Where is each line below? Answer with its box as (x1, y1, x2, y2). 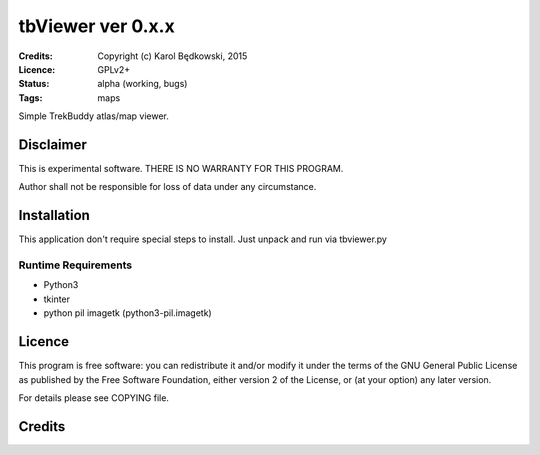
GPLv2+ (97, 63, 131, 75)
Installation (18, 207, 90, 224)
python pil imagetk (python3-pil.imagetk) (43, 307, 212, 319)
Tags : (18, 91, 43, 104)
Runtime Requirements (18, 258, 133, 272)
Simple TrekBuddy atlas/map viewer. (18, 110, 170, 122)
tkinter (43, 293, 70, 305)
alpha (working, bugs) (97, 78, 188, 90)
